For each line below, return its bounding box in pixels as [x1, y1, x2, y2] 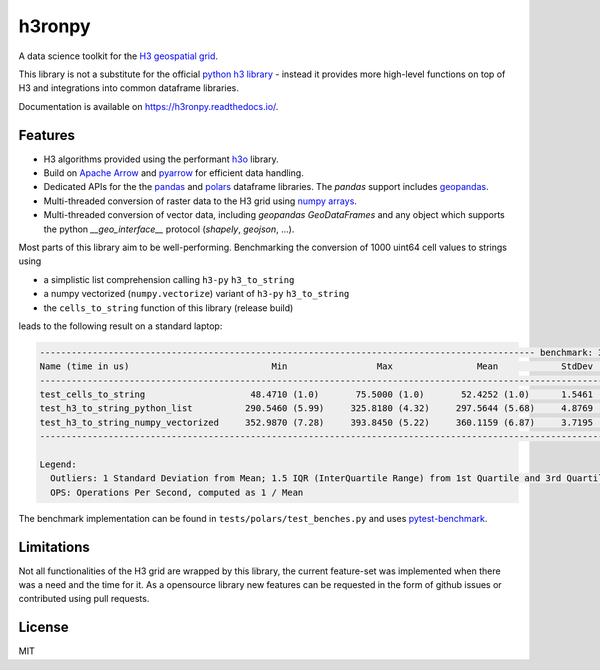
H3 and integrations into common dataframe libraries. [18, 82, 240, 94]
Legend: [39, 459, 77, 470]
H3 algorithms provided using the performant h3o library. [43, 153, 279, 165]
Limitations [18, 538, 90, 555]
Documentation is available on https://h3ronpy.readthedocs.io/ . [18, 100, 279, 112]
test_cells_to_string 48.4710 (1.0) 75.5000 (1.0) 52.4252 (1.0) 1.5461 [39, 389, 594, 400]
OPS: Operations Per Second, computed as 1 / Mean [50, 486, 304, 498]
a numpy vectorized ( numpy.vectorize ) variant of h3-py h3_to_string [43, 288, 350, 300]
